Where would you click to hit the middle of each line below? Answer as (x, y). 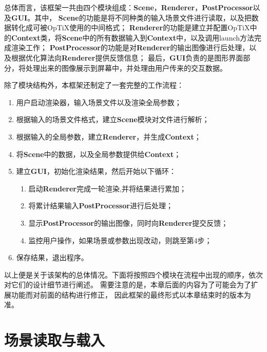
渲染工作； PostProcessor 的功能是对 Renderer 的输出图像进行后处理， (130, 47)
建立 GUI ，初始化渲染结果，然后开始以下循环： (96, 171)
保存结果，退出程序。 (52, 257)
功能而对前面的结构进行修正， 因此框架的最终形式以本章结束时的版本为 (131, 294)
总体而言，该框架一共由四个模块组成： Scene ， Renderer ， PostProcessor (129, 7)
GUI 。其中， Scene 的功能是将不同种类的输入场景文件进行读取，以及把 (131, 17)
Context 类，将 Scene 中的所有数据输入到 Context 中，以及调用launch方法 (133, 37)
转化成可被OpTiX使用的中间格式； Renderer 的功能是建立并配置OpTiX (130, 27)
